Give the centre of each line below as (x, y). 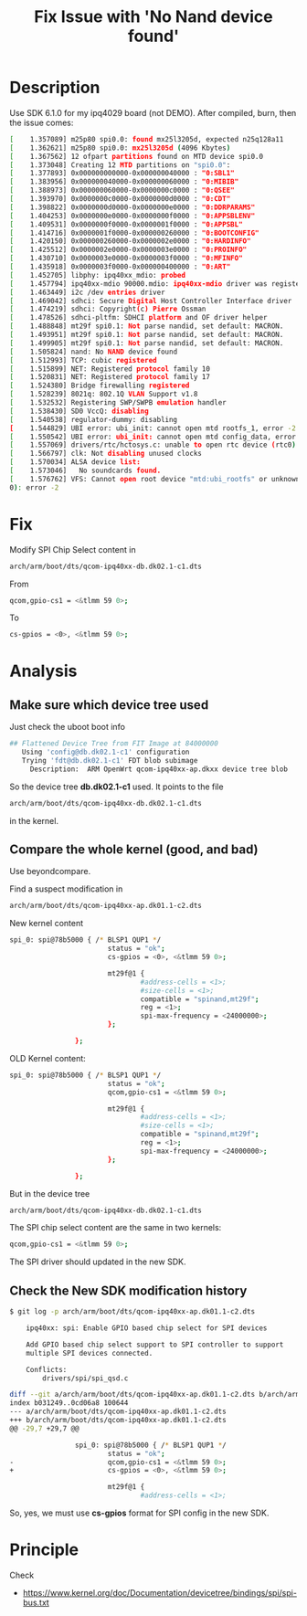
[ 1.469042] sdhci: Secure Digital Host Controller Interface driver (151, 301)
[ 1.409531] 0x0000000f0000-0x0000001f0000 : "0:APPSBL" (127, 224)
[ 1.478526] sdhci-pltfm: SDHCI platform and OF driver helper (138, 318)
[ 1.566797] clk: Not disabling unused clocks (106, 454)
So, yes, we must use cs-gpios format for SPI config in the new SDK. (139, 1513)
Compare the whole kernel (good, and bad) (134, 850)
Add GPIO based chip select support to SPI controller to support (155, 1345)
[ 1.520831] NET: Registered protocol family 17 (110, 377)
